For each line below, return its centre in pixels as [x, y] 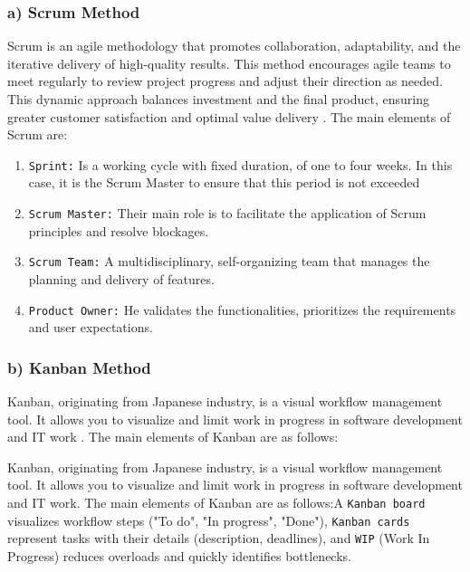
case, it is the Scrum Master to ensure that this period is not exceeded [224, 182]
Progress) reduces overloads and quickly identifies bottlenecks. [179, 555]
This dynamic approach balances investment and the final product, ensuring [218, 99]
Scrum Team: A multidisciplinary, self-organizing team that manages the [229, 261]
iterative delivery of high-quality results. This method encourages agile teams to [229, 63]
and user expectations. [91, 327]
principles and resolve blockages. [119, 230]
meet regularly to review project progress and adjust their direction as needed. [225, 81]
